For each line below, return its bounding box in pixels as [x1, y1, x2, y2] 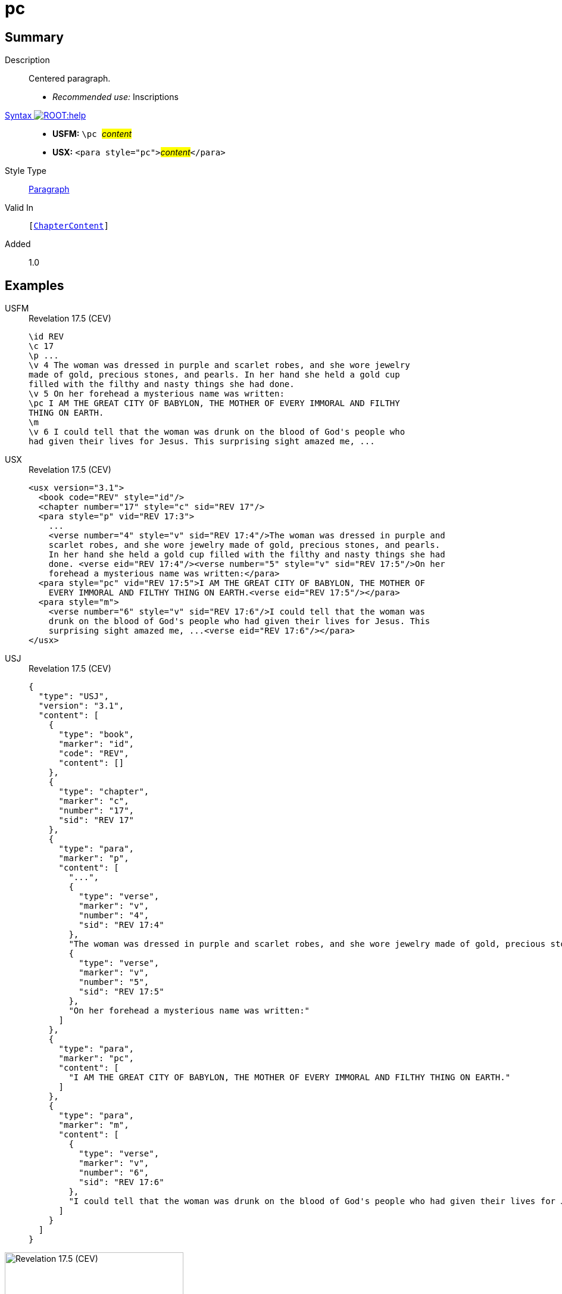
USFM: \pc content [52, 129, 132, 139]
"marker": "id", [58, 739, 135, 749]
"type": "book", [58, 729, 135, 740]
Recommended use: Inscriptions [52, 92, 179, 102]
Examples [5, 277, 64, 293]
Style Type [5, 166, 47, 176]
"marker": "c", [58, 796, 129, 806]
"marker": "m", [58, 1120, 129, 1130]
